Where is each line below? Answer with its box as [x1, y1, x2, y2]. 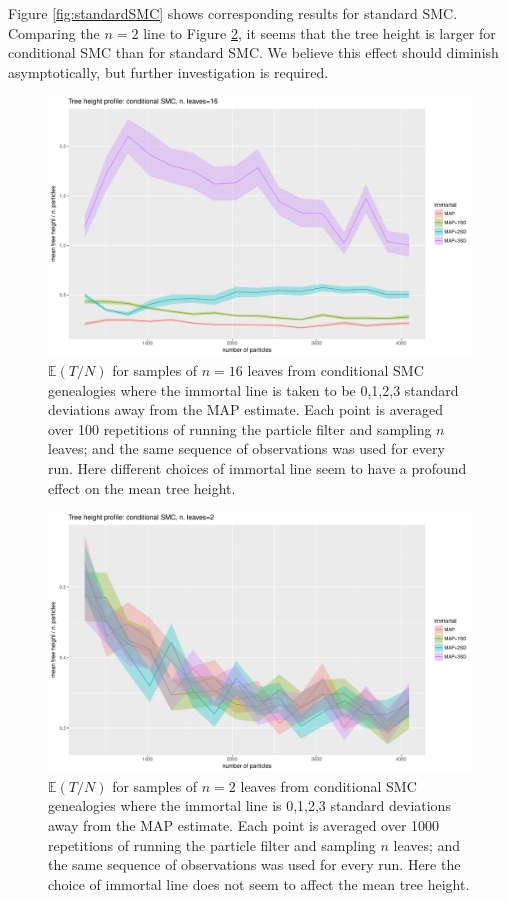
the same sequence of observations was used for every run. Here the [48, 854, 461, 875]
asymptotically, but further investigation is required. [8, 61, 329, 82]
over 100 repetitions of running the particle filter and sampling [48, 418, 432, 439]
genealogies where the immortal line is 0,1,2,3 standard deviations [48, 795, 451, 816]
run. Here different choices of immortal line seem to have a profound [48, 457, 467, 478]
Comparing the [8, 22, 100, 43]
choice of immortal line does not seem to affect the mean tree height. [48, 873, 470, 894]
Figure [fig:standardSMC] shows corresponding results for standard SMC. [8, 3, 458, 23]
